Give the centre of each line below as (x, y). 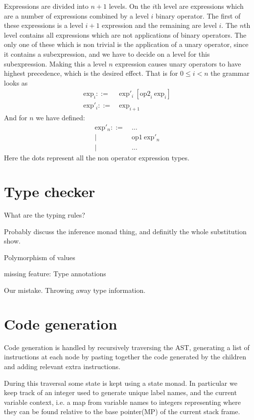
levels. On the (129, 6)
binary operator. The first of (198, 15)
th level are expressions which (199, 6)
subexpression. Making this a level (55, 63)
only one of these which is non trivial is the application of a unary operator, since (126, 44)
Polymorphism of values (40, 257)
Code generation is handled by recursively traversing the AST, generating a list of (127, 347)
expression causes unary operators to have (178, 63)
